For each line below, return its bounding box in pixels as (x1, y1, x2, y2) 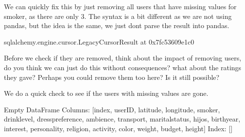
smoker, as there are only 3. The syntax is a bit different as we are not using (4, 11, 232, 21)
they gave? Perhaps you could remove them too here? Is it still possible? (4, 72, 220, 82)
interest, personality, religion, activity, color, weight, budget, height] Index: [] (4, 123, 233, 133)
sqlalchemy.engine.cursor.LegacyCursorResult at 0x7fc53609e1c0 (4, 36, 194, 46)
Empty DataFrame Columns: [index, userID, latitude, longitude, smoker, (4, 104, 220, 114)
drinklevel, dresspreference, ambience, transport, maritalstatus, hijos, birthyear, (4, 114, 241, 124)
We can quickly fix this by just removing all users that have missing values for (4, 1, 237, 11)
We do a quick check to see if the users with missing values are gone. (4, 88, 209, 98)
